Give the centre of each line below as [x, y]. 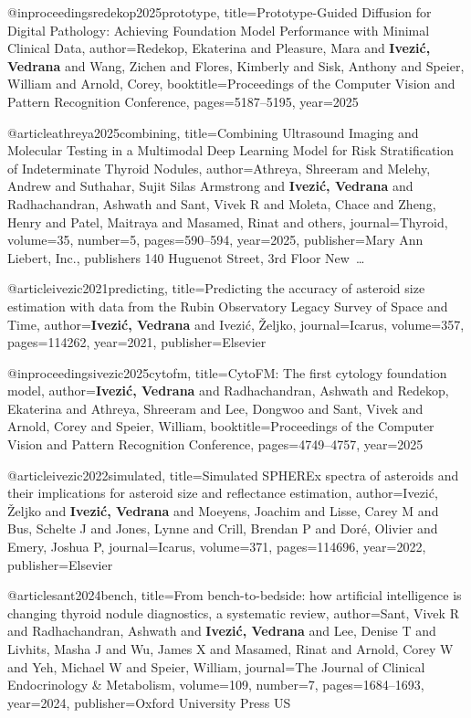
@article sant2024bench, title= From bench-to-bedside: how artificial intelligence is [235, 595]
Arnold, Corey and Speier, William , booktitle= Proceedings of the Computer [221, 426]
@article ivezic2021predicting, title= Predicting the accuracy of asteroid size [216, 288]
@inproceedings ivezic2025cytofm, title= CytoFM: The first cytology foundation [227, 372]
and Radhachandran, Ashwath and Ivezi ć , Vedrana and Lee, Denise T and [222, 631]
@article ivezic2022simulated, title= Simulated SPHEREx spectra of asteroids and [233, 475]
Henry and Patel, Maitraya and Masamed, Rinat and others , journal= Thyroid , [228, 222]
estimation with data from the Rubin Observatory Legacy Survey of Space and [228, 306]
